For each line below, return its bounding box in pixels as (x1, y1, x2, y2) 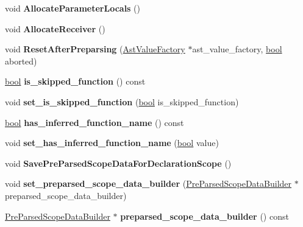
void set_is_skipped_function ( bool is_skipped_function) (5, 95, 239, 108)
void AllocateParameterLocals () (5, 2, 141, 14)
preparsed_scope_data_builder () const (120, 209, 289, 222)
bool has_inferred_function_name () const (5, 116, 184, 128)
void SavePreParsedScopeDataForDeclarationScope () (5, 156, 232, 169)
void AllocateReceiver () (5, 22, 105, 35)
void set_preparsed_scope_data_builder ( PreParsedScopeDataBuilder (5, 177, 292, 190)
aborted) (5, 54, 37, 67)
